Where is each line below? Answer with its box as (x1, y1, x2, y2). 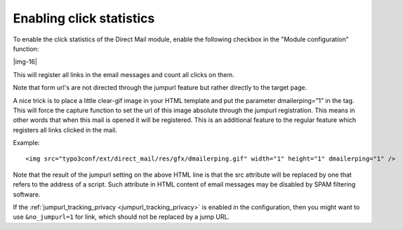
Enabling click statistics (13, 11, 155, 26)
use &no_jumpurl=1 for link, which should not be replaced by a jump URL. (13, 212, 230, 221)
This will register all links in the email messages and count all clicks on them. (13, 70, 234, 79)
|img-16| (13, 57, 38, 66)
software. (13, 190, 41, 198)
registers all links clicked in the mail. (13, 126, 117, 134)
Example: (13, 139, 40, 147)
